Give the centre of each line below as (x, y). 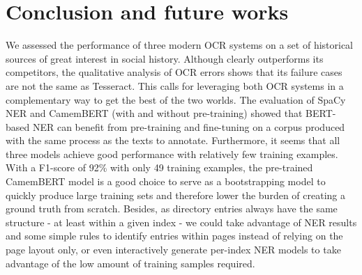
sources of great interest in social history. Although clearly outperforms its (165, 58)
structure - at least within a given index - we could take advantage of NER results (181, 222)
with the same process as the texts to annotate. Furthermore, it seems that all (173, 140)
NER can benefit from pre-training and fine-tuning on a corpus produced (189, 126)
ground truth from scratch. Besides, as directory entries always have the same (172, 209)
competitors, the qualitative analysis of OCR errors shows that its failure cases (174, 72)
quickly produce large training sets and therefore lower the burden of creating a (175, 195)
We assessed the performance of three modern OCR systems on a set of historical (180, 45)
